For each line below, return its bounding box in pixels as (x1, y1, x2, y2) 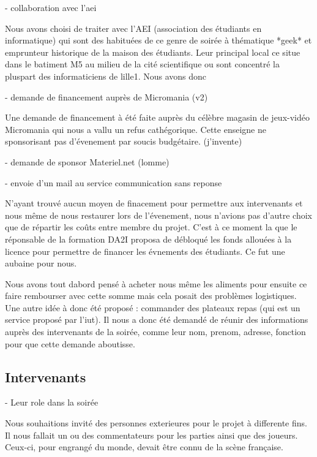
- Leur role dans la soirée (5, 396, 99, 409)
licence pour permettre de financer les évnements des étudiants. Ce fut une (5, 244, 285, 257)
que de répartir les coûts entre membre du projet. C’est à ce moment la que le (5, 221, 297, 233)
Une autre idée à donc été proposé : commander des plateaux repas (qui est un (5, 301, 300, 314)
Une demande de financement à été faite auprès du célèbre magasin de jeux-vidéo (5, 111, 310, 124)
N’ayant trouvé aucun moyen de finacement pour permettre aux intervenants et (5, 197, 303, 210)
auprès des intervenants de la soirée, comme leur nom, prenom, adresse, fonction (5, 325, 306, 338)
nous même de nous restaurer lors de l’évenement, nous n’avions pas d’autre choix (5, 208, 312, 221)
